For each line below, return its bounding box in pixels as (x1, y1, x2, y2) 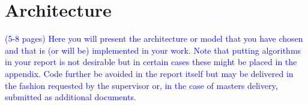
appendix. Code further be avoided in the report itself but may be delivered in (5, 67, 294, 79)
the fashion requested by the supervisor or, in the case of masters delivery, (5, 79, 278, 91)
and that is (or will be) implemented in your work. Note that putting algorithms (5, 44, 301, 56)
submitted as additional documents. (5, 91, 136, 103)
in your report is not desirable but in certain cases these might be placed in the (5, 55, 297, 68)
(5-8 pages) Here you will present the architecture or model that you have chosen (5, 32, 303, 45)
